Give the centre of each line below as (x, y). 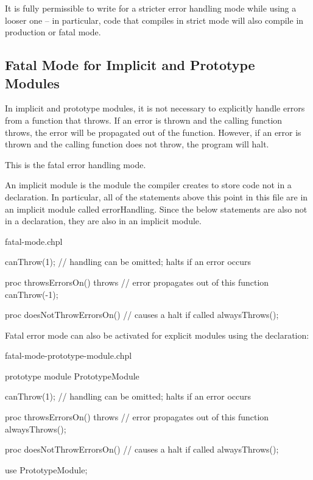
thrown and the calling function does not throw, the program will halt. (137, 144)
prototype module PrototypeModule (72, 376)
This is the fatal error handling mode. (76, 164)
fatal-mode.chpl (34, 241)
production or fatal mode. (53, 32)
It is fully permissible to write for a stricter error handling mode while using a (151, 8)
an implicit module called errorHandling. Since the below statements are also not (156, 209)
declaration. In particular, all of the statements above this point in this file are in (156, 196)
